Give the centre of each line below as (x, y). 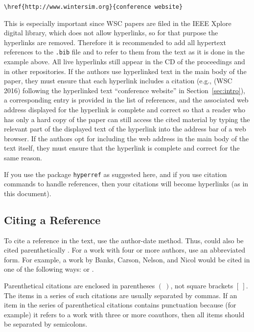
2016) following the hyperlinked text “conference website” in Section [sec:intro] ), (125, 90)
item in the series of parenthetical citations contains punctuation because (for (120, 305)
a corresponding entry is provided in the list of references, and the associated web (126, 100)
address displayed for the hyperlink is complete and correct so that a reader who (125, 109)
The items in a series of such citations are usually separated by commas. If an (121, 295)
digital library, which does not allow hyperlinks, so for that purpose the (111, 33)
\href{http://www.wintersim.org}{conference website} (93, 7)
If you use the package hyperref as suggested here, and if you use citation (115, 174)
